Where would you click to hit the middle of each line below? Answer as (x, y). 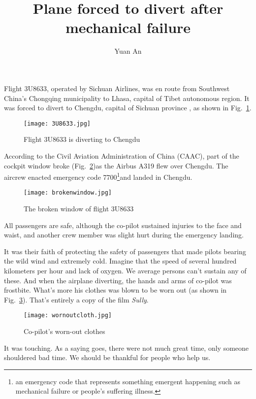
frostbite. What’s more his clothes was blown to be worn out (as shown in (115, 290)
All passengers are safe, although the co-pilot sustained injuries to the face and (123, 225)
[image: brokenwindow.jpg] (68, 193)
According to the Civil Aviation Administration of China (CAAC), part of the (122, 155)
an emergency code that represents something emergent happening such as (128, 381)
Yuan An (128, 51)
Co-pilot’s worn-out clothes (64, 331)
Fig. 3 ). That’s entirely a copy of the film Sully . (76, 299)
